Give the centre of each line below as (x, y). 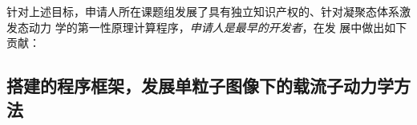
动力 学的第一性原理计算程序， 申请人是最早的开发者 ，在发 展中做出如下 (218, 27)
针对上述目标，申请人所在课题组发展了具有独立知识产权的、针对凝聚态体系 (203, 11)
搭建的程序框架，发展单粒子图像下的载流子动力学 (200, 86)
